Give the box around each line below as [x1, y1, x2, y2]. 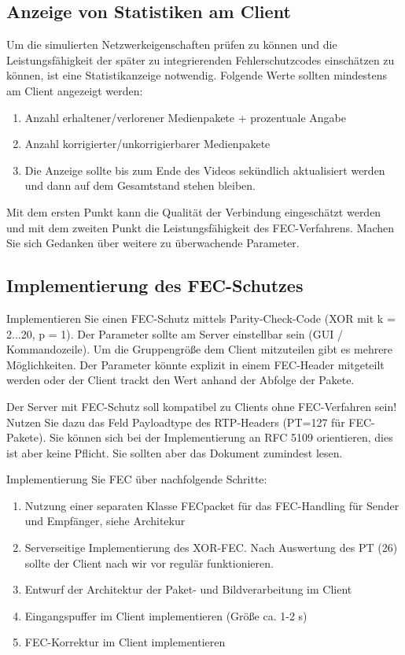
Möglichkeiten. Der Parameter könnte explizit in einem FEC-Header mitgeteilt [6, 356, 385, 372]
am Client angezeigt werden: [6, 82, 143, 98]
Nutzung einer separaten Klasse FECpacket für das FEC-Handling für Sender [24, 497, 399, 513]
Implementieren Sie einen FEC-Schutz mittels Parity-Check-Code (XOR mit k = [6, 309, 396, 326]
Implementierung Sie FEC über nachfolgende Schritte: [6, 471, 267, 487]
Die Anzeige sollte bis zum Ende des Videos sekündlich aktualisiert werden [24, 161, 385, 178]
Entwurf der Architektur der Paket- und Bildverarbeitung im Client [24, 581, 352, 598]
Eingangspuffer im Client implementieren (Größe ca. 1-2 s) [24, 607, 307, 624]
